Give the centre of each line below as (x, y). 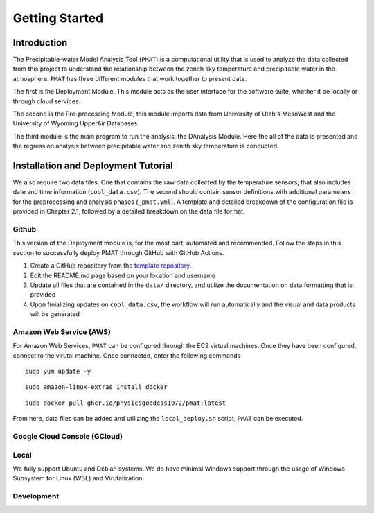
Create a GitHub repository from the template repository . (111, 266)
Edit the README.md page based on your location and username (123, 275)
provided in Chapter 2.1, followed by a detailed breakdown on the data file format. (129, 211)
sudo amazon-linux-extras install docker (96, 387)
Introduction (40, 43)
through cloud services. (47, 101)
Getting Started (58, 18)
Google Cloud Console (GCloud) (68, 436)
